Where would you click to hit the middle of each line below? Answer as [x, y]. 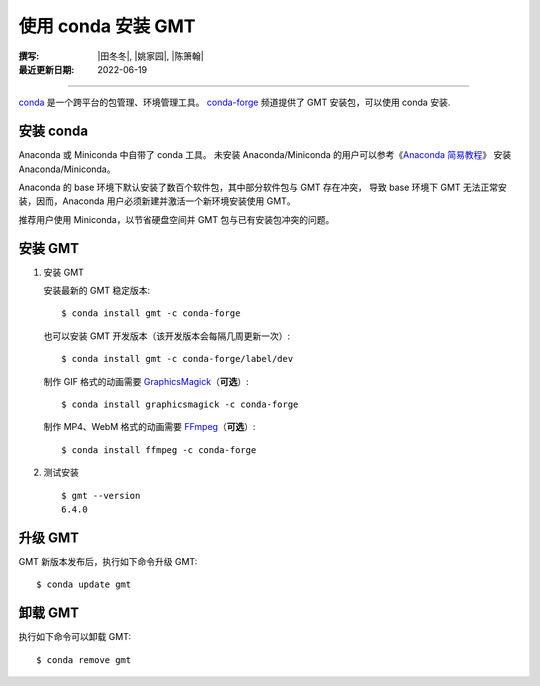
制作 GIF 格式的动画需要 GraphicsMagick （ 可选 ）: [146, 381]
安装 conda [53, 131]
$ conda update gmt [84, 584]
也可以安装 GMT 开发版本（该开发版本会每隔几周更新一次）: [167, 336]
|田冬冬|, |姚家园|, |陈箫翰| [150, 56]
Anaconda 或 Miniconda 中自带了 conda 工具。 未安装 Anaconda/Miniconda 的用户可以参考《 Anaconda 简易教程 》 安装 [265, 155]
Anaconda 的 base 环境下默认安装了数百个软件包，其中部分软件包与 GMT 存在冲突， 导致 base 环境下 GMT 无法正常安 [262, 187]
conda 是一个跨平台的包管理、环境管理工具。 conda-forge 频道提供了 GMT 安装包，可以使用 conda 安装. [234, 102]
